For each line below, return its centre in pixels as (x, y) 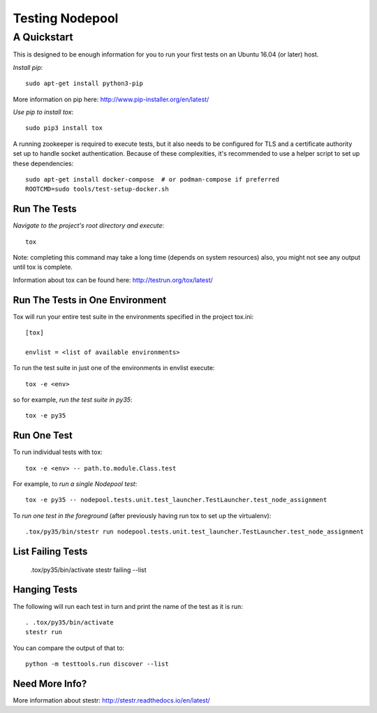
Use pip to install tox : (43, 112)
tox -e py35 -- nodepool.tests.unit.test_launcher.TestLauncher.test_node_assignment (176, 500)
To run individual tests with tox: (58, 452)
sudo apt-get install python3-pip (84, 83)
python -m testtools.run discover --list (97, 664)
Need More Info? (50, 683)
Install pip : (28, 67)
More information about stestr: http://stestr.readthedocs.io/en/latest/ (112, 700)
